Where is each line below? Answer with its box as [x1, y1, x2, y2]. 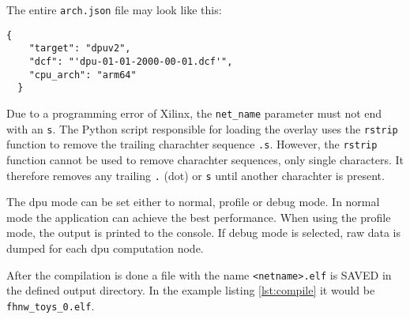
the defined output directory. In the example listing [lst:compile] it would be [6, 282, 375, 298]
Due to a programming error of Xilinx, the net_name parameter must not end [6, 104, 382, 121]
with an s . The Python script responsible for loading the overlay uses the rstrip [6, 120, 398, 137]
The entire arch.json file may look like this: [6, 2, 222, 17]
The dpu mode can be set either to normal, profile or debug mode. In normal [6, 193, 380, 210]
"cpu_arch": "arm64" [28, 69, 137, 81]
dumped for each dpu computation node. [6, 239, 204, 256]
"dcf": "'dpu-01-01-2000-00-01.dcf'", [28, 55, 233, 67]
